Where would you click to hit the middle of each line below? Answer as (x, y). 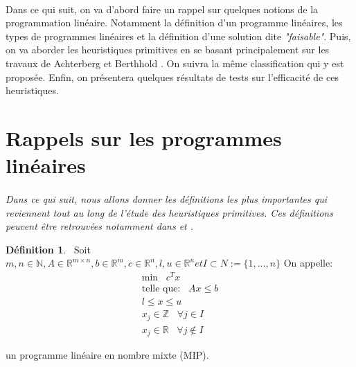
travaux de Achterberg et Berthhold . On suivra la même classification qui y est (175, 63)
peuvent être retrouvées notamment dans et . (100, 226)
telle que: (161, 289)
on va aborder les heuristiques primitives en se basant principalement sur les (168, 50)
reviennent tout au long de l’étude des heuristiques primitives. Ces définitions (169, 212)
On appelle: (308, 263)
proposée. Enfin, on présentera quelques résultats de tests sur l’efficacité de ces (172, 77)
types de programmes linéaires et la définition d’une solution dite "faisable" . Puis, (178, 36)
